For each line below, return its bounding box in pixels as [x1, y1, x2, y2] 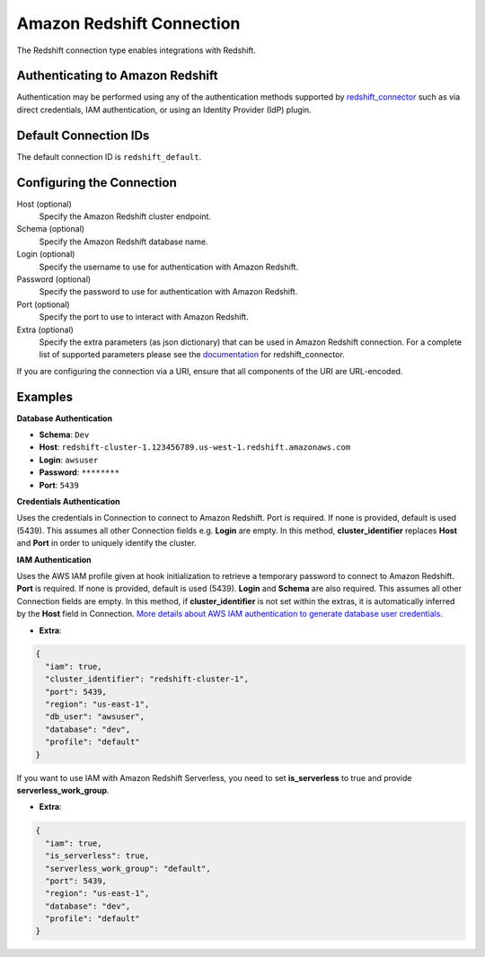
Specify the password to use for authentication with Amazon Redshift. [39, 286, 298, 297]
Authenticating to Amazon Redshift [16, 68, 218, 83]
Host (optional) [16, 198, 72, 209]
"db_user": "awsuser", [45, 712, 145, 722]
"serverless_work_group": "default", [45, 863, 211, 874]
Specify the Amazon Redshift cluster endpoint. [39, 211, 211, 222]
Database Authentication [16, 413, 112, 424]
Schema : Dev [39, 429, 90, 440]
